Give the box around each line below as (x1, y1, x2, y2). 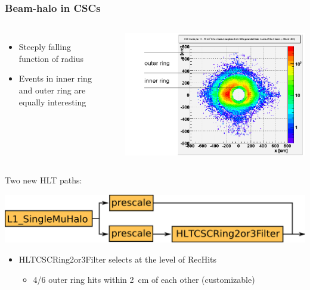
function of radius (18, 52, 84, 64)
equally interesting (18, 95, 86, 108)
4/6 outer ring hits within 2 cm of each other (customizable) (33, 273, 255, 285)
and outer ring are (18, 84, 86, 96)
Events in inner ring (18, 72, 92, 85)
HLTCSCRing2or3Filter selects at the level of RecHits (18, 253, 217, 266)
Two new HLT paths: (5, 174, 82, 186)
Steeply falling (18, 40, 71, 53)
